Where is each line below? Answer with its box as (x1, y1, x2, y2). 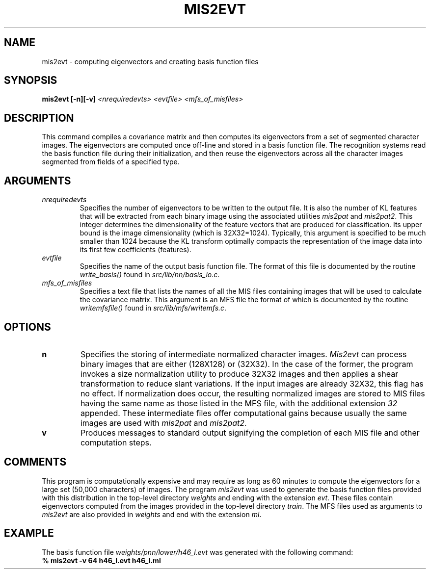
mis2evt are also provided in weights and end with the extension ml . (42, 510, 262, 519)
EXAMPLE (4, 527, 54, 540)
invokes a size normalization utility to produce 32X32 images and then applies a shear (80, 368, 399, 379)
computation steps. (80, 437, 152, 447)
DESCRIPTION (4, 111, 74, 124)
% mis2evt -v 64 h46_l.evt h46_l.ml (42, 556, 161, 565)
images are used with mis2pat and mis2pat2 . (80, 417, 247, 428)
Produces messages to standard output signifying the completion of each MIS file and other (80, 427, 420, 438)
